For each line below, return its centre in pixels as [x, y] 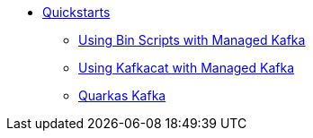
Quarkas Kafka [122, 95]
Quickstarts [76, 12]
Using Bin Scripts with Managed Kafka [192, 40]
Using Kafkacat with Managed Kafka [187, 68]
